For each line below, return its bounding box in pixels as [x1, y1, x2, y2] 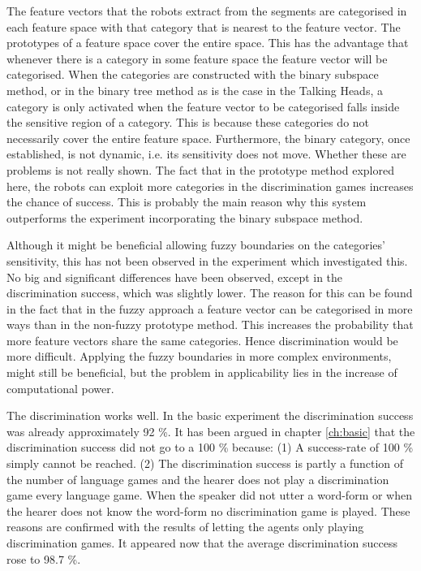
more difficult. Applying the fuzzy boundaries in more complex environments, [6, 348, 392, 365]
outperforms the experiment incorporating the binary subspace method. [6, 209, 363, 226]
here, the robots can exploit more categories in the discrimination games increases [6, 177, 414, 194]
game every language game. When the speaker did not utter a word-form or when [6, 487, 413, 504]
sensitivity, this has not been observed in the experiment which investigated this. [6, 252, 408, 269]
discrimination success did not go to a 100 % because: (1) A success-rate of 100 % [6, 439, 414, 456]
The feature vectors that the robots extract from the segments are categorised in [6, 2, 407, 19]
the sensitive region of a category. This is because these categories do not [6, 114, 370, 131]
